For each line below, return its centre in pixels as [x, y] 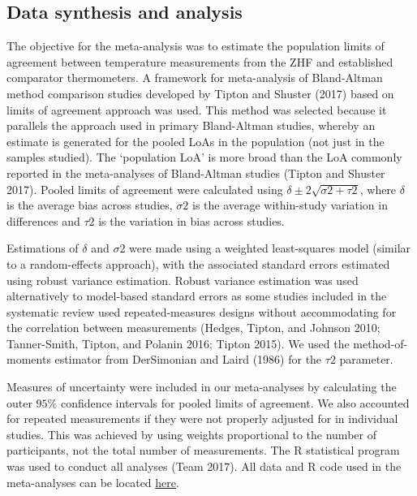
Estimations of [43, 248]
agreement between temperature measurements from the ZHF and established [200, 61]
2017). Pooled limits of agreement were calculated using [145, 189]
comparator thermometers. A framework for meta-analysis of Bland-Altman [195, 78]
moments [29, 359]
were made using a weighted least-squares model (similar [270, 248]
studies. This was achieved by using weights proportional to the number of [191, 434]
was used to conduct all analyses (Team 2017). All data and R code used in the [204, 466]
